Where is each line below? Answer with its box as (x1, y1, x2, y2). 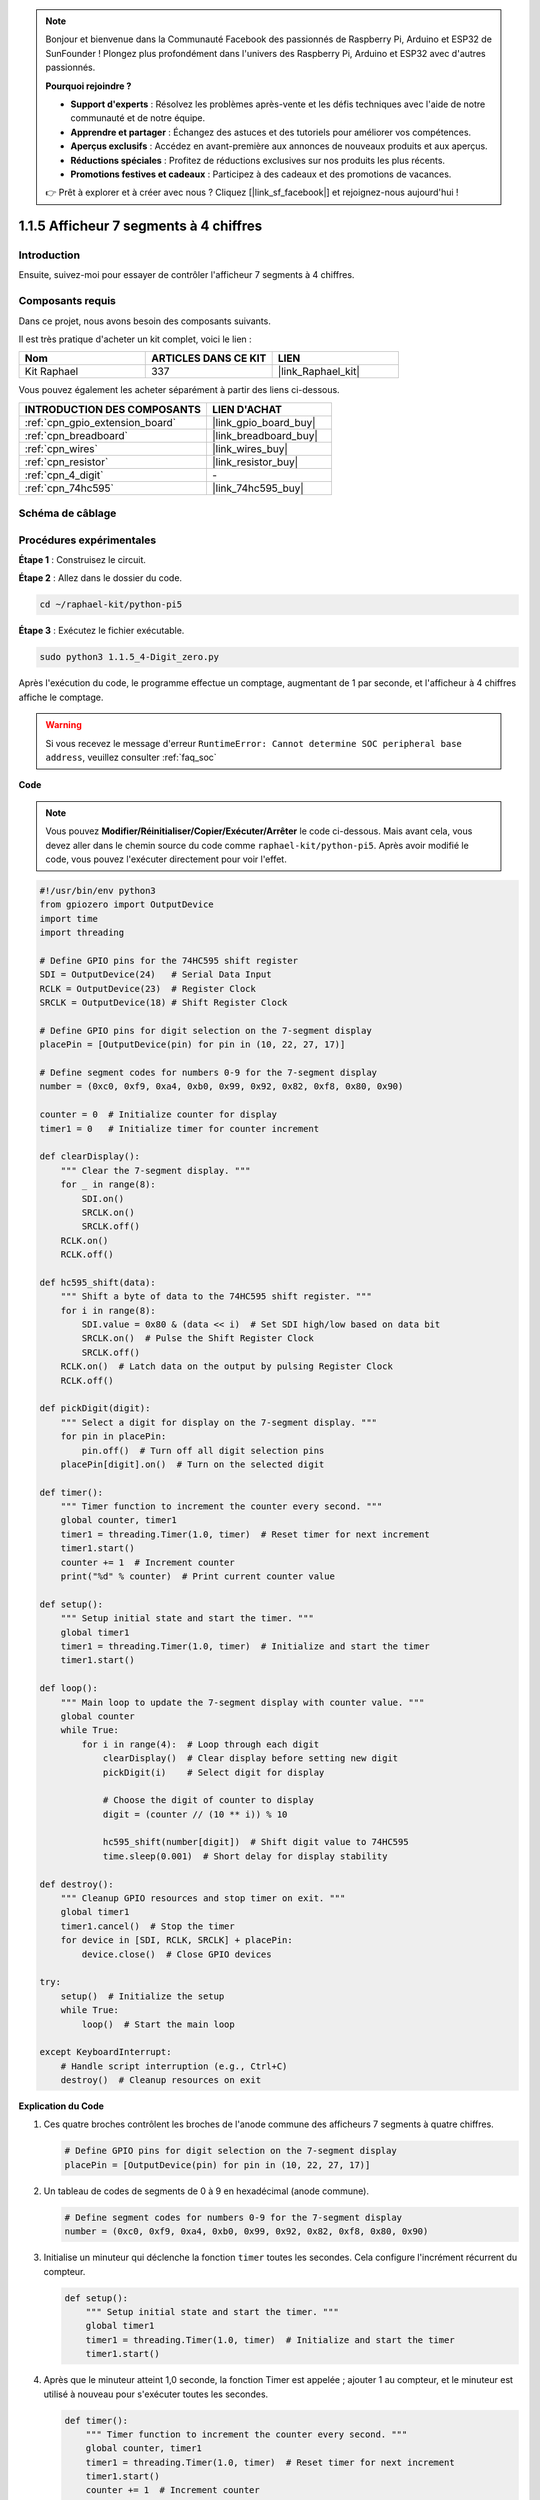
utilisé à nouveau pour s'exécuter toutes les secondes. (43, 2388, 269, 2400)
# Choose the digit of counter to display (102, 1795, 314, 1806)
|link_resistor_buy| (211, 455, 299, 469)
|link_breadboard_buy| (211, 428, 319, 442)
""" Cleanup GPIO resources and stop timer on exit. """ (60, 1893, 346, 1904)
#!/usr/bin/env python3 (39, 885, 157, 896)
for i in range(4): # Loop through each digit (81, 1738, 320, 1750)
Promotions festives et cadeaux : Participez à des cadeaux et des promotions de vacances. (70, 168, 452, 180)
